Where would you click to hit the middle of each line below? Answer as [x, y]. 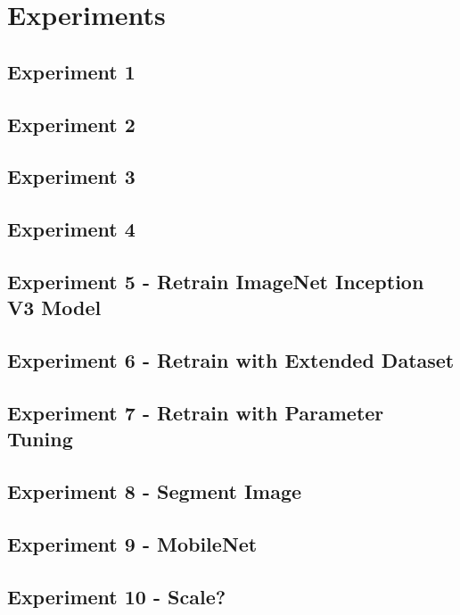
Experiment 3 [71, 176]
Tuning [40, 439]
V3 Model [54, 307]
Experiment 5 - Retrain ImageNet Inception [216, 281]
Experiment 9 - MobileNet [132, 543]
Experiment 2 [71, 124]
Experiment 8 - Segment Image [155, 491]
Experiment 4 [71, 229]
